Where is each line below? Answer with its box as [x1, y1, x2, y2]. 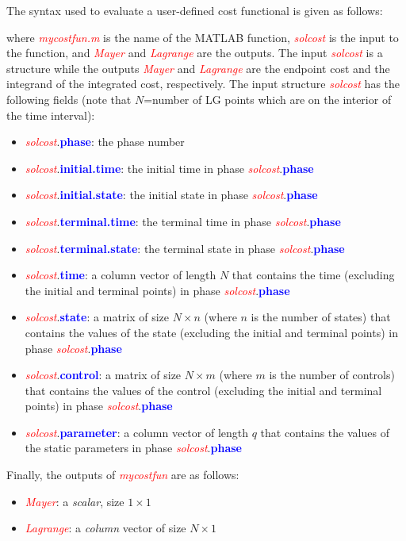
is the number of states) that [251, 309, 391, 325]
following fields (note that [6, 90, 132, 107]
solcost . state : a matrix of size [25, 309, 170, 325]
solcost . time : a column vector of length [25, 267, 216, 283]
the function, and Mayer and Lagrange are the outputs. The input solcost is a [6, 44, 383, 61]
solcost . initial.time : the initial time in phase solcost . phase [25, 159, 314, 176]
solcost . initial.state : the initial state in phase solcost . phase [25, 186, 318, 203]
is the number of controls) [269, 366, 395, 383]
